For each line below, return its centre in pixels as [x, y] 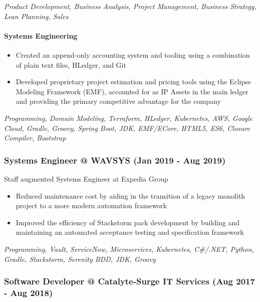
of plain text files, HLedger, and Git [71, 64]
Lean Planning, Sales [36, 16]
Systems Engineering [41, 35]
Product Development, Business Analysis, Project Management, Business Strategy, [130, 6]
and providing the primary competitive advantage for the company [118, 101]
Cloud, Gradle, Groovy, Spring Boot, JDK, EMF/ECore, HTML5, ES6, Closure [127, 128]
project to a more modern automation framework [91, 205]
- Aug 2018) [29, 292]
